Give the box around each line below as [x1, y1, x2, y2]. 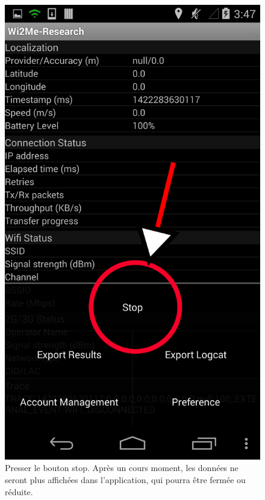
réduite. [5, 485, 33, 498]
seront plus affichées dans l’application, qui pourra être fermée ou [5, 473, 246, 486]
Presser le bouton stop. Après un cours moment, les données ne [5, 461, 238, 474]
